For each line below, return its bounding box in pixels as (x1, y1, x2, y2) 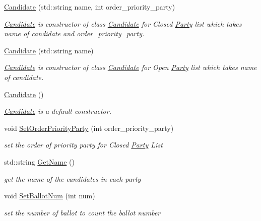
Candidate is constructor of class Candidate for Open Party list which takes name (4, 62, 257, 72)
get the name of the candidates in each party (4, 173, 141, 184)
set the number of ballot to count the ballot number (4, 207, 161, 217)
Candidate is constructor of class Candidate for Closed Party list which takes (4, 18, 242, 29)
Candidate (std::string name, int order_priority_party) (4, 2, 175, 12)
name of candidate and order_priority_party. (4, 28, 145, 39)
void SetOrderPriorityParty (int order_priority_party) (4, 122, 174, 133)
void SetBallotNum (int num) (4, 190, 95, 201)
